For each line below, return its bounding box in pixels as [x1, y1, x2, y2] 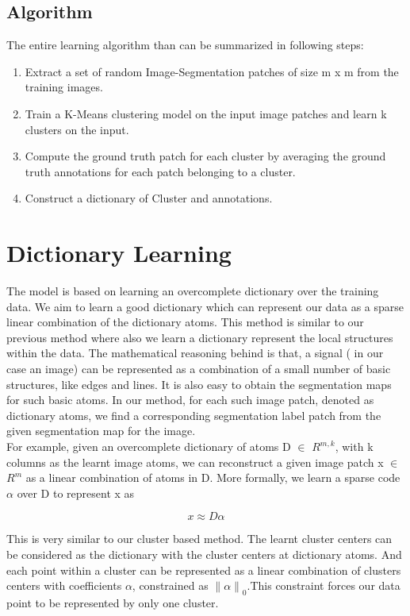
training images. [25, 79, 103, 95]
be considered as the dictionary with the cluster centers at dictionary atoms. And [6, 545, 402, 562]
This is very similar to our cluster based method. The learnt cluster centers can [6, 530, 393, 547]
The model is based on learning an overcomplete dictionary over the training [6, 283, 379, 299]
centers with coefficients [6, 577, 122, 594]
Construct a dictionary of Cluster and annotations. [25, 190, 273, 206]
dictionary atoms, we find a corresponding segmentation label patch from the [6, 406, 381, 423]
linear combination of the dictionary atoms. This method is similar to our [6, 314, 364, 330]
